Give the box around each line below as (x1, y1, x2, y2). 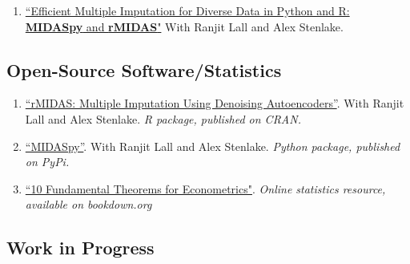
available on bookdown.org (25, 196, 152, 213)
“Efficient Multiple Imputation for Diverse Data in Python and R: (25, 2, 350, 18)
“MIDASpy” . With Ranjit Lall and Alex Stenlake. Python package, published (25, 137, 400, 154)
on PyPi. (25, 153, 70, 170)
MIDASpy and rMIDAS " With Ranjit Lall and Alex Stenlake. (25, 18, 344, 35)
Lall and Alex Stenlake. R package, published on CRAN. (25, 110, 301, 127)
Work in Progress (6, 235, 155, 260)
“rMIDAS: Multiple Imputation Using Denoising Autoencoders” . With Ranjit (25, 95, 404, 112)
